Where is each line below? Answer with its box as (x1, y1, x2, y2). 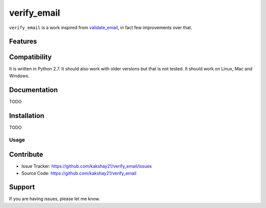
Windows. (9, 73, 30, 79)
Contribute (9, 150, 43, 159)
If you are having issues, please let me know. (9, 196, 100, 202)
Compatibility (9, 53, 52, 61)
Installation (9, 111, 44, 120)
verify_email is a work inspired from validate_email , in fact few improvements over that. (9, 25, 192, 30)
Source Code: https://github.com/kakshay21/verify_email (21, 170, 136, 176)
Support (9, 183, 35, 191)
